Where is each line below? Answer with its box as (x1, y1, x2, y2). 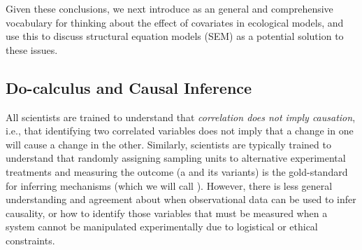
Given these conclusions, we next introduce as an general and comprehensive (6, 1, 333, 15)
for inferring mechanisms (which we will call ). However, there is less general (6, 178, 333, 193)
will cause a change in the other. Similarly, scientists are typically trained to (6, 137, 331, 151)
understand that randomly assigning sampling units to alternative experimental (6, 151, 346, 165)
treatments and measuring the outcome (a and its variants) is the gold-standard (6, 164, 348, 179)
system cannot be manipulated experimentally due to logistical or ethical (6, 219, 318, 234)
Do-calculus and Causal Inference (6, 76, 252, 98)
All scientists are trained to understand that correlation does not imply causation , (6, 109, 356, 124)
